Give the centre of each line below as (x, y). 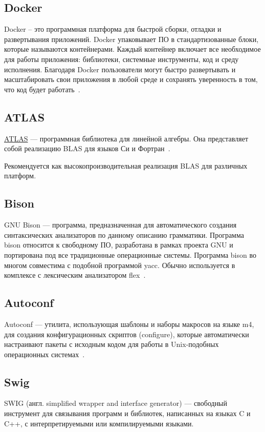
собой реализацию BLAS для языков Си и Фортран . (87, 148)
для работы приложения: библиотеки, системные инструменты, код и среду (122, 59)
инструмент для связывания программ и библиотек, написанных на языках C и (127, 413)
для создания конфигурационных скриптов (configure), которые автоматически (127, 334)
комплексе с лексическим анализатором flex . (75, 275)
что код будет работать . (42, 89)
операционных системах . (45, 354)
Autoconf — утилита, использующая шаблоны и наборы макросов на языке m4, (129, 324)
